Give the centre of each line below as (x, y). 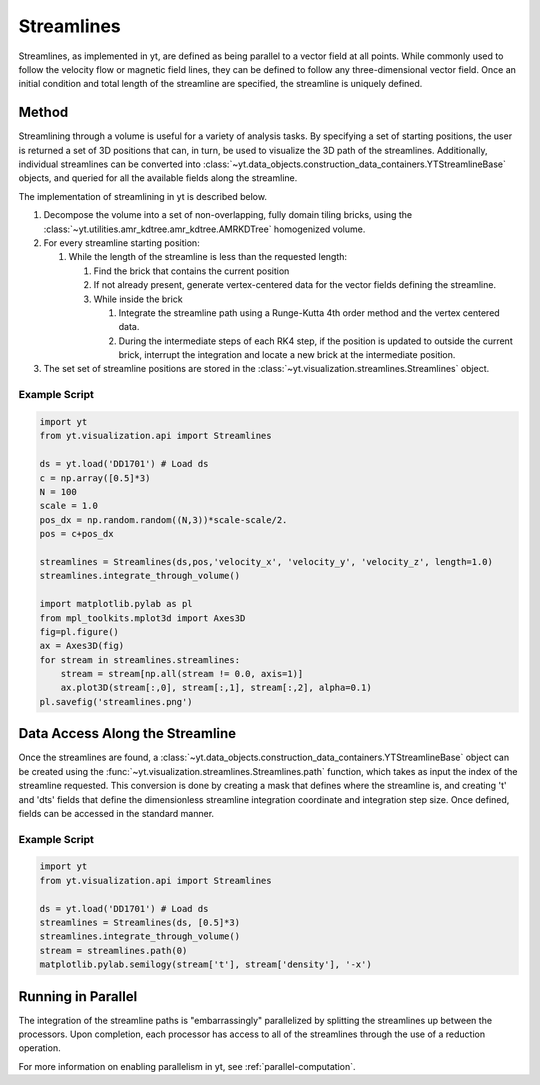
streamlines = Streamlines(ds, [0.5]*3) (139, 923)
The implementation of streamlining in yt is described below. (142, 196)
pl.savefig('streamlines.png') (116, 701)
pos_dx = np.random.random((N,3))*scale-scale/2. (163, 519)
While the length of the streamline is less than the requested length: (208, 257)
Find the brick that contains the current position (191, 271)
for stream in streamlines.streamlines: (139, 659)
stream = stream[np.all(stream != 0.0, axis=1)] (182, 674)
